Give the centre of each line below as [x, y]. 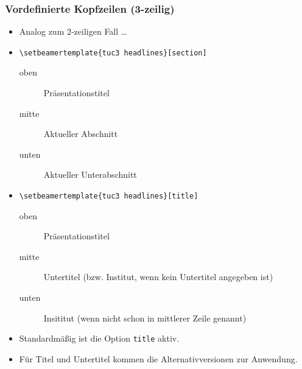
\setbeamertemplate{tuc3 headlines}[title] [109, 196]
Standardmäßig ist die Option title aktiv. [99, 338]
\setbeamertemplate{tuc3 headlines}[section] [113, 53]
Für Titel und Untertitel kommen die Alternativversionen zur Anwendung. [158, 358]
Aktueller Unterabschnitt [90, 174]
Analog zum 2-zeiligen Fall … [73, 31]
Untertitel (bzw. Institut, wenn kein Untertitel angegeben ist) [158, 277]
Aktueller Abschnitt [81, 134]
